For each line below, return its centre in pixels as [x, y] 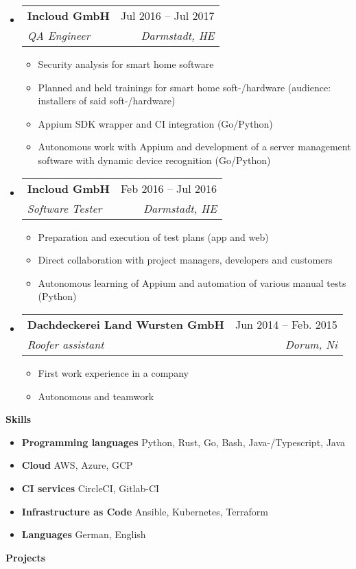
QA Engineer [59, 35]
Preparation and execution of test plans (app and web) [153, 236]
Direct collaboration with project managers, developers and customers [185, 260]
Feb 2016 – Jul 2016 [168, 188]
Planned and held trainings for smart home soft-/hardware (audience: [185, 87]
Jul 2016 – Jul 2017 [167, 15]
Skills [19, 419]
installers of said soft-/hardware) [107, 101]
